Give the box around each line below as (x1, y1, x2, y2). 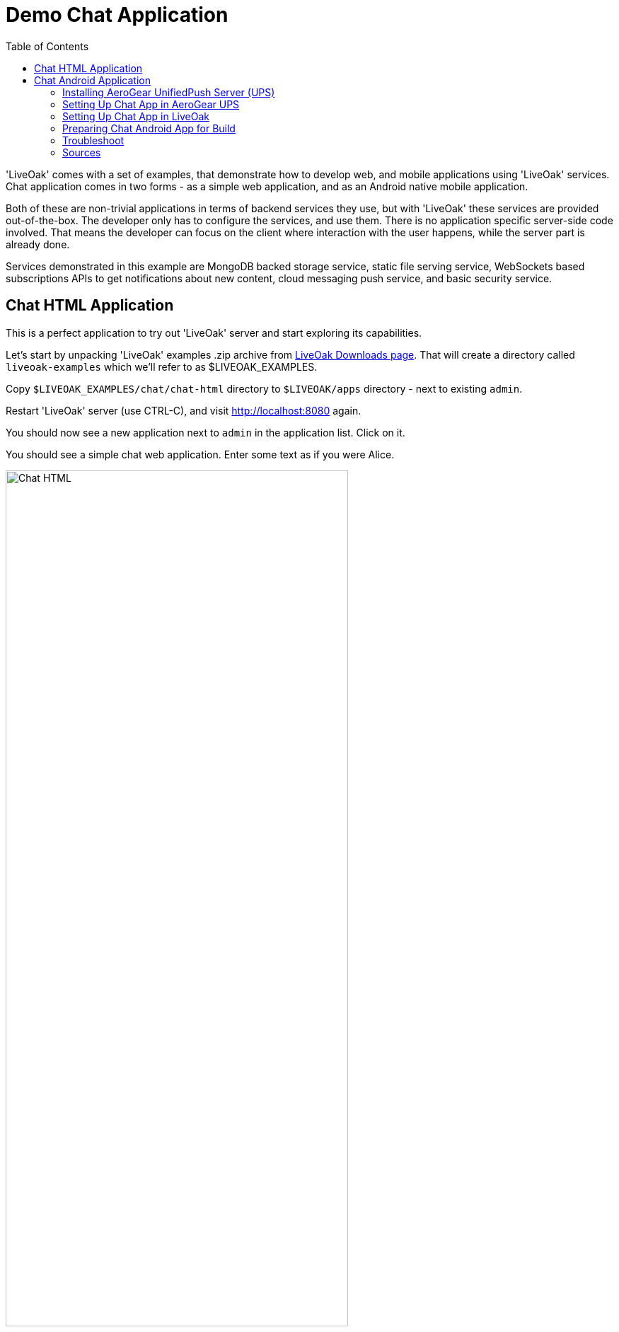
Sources (62, 146, 101, 158)
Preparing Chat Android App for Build (62, 122, 236, 134)
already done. (6, 238, 70, 250)
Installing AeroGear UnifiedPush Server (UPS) (62, 86, 275, 98)
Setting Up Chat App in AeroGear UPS (62, 98, 240, 110)
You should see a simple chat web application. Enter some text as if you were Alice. (6, 448, 395, 461)
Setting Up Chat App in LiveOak (62, 110, 209, 122)
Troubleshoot (62, 134, 125, 146)
